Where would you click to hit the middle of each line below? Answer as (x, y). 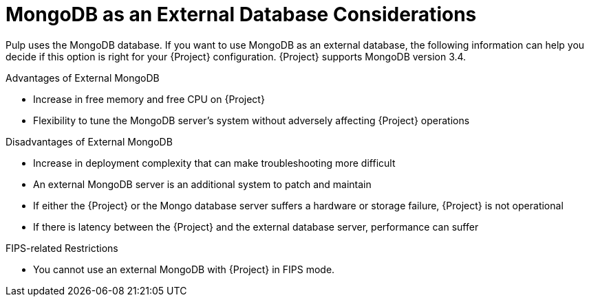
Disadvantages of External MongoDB (89, 141)
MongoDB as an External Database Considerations (241, 14)
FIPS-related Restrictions (62, 248)
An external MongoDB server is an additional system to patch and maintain (202, 184)
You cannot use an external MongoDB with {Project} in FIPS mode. (184, 269)
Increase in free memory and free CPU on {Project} (149, 99)
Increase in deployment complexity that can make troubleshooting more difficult (214, 163)
